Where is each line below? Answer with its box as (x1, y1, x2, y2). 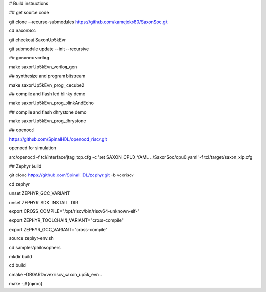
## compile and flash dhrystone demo (9, 109, 87, 115)
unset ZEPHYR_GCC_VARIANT (9, 190, 70, 196)
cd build (9, 263, 26, 268)
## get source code (9, 10, 49, 16)
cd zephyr (9, 181, 30, 187)
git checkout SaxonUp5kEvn (9, 37, 66, 43)
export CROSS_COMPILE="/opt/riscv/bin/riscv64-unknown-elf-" (9, 208, 140, 214)
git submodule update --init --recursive (9, 46, 89, 52)
